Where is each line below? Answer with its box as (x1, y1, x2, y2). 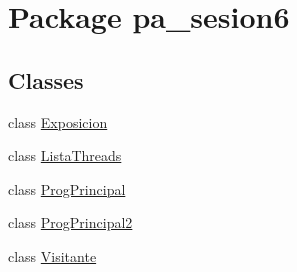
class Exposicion (8, 111, 108, 132)
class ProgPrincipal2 (8, 212, 133, 233)
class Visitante (8, 245, 97, 266)
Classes (8, 64, 84, 95)
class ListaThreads (8, 145, 122, 166)
